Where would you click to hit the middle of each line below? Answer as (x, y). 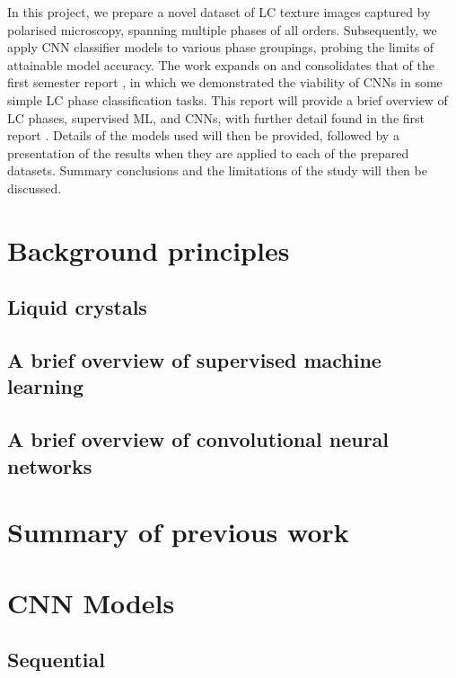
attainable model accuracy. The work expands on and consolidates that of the (221, 64)
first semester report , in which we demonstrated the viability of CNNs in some (225, 82)
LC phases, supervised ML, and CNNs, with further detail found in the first (216, 117)
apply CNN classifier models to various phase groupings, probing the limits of (221, 47)
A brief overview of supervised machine (194, 360)
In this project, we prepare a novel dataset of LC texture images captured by (219, 12)
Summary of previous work (178, 532)
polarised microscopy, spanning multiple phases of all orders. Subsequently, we (222, 29)
